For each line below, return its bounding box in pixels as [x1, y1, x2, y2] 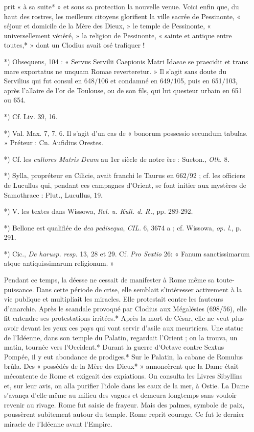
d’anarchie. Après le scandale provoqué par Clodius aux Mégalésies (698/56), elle [4, 303, 247, 313]
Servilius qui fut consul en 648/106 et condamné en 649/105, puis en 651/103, [4, 76, 238, 86]
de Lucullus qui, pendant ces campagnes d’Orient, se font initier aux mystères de [4, 179, 247, 190]
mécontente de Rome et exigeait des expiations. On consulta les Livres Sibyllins [4, 371, 243, 381]
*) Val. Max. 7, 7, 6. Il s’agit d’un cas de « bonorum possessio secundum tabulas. [4, 127, 248, 138]
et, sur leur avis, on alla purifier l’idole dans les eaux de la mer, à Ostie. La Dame [4, 380, 249, 390]
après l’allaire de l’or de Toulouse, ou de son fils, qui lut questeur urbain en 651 [4, 85, 242, 95]
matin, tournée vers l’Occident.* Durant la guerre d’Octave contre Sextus [4, 342, 224, 352]
